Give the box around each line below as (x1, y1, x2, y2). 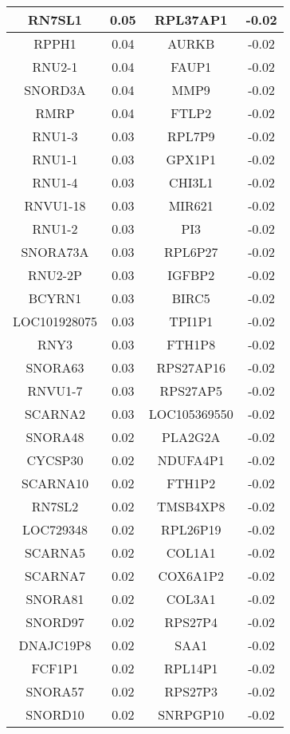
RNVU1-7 (27, 381, 83, 400)
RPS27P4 (164, 613, 217, 631)
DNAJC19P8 (18, 636, 92, 654)
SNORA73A (21, 243, 89, 261)
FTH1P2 (167, 474, 216, 492)
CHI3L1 (169, 173, 214, 191)
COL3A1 (166, 590, 216, 608)
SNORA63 (25, 358, 84, 377)
